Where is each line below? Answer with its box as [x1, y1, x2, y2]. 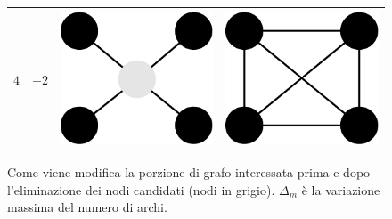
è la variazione [301, 180, 380, 199]
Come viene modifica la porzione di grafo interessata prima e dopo [7, 162, 371, 181]
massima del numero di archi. [7, 198, 167, 216]
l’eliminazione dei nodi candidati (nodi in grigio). [7, 180, 275, 199]
